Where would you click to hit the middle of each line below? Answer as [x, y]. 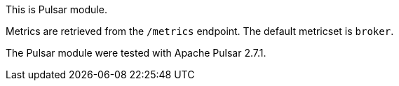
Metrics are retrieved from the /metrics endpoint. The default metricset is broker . [200, 31]
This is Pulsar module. [56, 9]
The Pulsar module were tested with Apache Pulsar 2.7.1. [136, 53]
